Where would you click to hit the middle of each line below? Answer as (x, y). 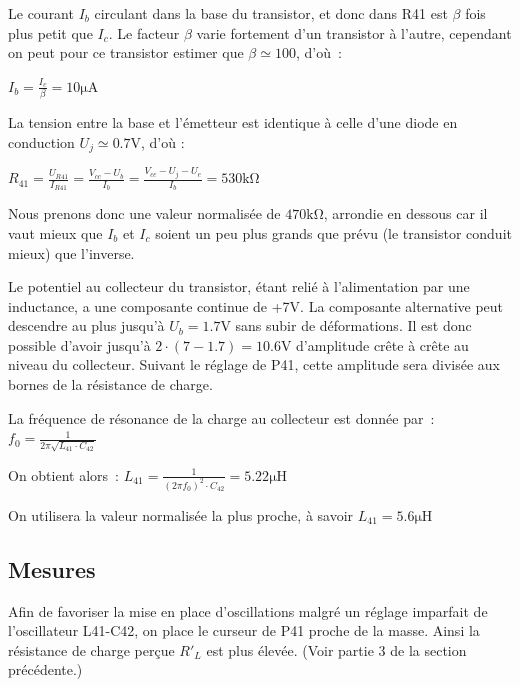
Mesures (52, 568)
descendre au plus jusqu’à (86, 325)
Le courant (41, 13)
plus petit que (50, 32)
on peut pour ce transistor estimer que (126, 52)
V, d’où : (157, 141)
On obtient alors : (63, 474)
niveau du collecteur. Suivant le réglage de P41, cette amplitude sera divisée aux (254, 364)
